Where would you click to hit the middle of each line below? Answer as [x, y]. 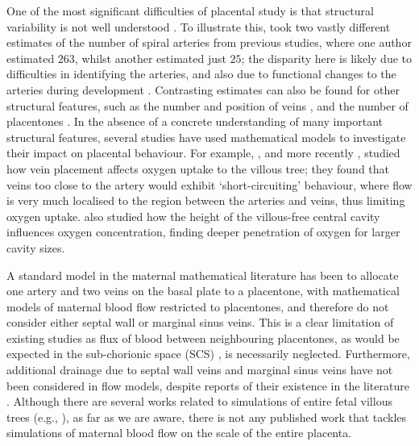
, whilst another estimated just [150, 58]
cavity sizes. [36, 247]
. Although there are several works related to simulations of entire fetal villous [199, 401]
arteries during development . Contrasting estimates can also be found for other [203, 89]
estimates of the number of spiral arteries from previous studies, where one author [209, 42]
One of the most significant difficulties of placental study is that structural [190, 10]
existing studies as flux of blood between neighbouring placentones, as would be [203, 338]
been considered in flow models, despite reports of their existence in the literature [208, 385]
